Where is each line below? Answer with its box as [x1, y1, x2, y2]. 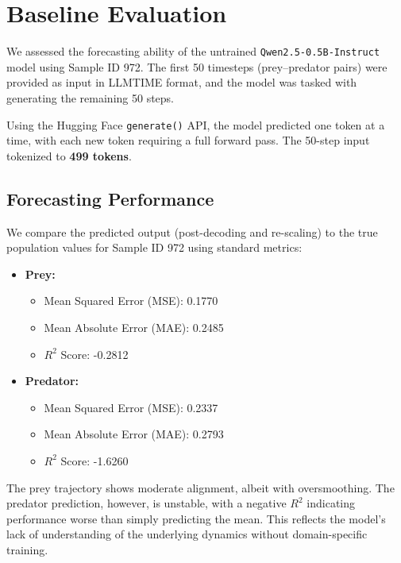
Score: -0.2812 [60, 345, 129, 362]
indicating [307, 495, 356, 511]
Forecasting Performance [6, 186, 214, 210]
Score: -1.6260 [60, 452, 129, 469]
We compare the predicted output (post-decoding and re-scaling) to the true [6, 223, 378, 240]
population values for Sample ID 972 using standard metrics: [6, 239, 303, 256]
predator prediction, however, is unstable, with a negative [6, 495, 287, 511]
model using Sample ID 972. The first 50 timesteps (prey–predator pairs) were [6, 58, 388, 75]
